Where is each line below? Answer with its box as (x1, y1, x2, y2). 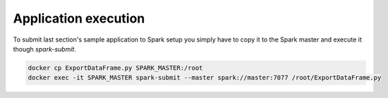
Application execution (13, 11, 145, 26)
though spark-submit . (13, 44, 77, 53)
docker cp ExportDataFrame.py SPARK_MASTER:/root (28, 63, 203, 72)
